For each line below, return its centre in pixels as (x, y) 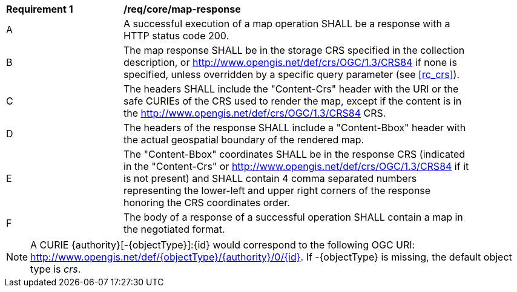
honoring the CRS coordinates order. (207, 203)
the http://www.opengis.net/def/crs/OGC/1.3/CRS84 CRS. (255, 113)
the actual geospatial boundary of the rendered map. (244, 140)
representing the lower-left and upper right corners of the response (277, 190)
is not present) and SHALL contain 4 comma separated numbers (270, 178)
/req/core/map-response (182, 9)
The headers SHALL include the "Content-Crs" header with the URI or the (291, 89)
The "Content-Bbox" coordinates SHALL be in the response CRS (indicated (295, 154)
